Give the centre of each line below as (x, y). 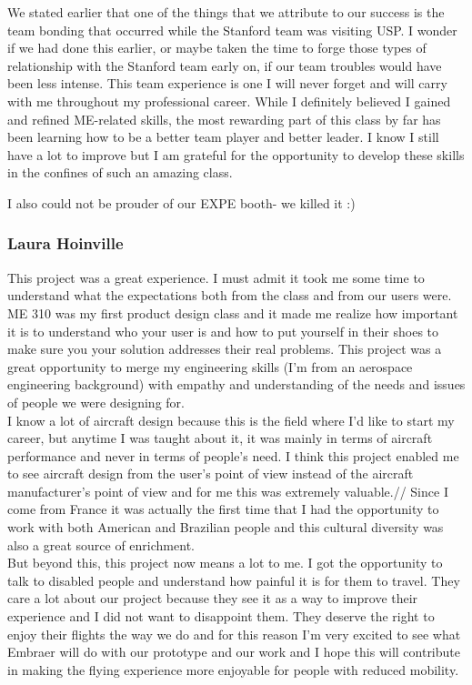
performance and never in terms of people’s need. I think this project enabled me (233, 455)
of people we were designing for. (96, 402)
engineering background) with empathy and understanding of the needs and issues (236, 384)
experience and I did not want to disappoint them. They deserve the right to (221, 616)
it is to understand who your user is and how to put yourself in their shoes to (223, 331)
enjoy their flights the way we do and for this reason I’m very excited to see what (234, 634)
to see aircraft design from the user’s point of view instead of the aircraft (211, 473)
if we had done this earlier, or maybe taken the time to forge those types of (217, 48)
